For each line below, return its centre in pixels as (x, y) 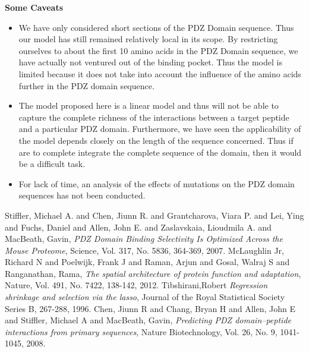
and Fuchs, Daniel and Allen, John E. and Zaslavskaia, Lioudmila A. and (138, 227)
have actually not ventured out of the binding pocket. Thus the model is (150, 62)
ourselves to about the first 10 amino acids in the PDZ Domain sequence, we (158, 50)
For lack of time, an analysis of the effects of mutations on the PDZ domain (157, 183)
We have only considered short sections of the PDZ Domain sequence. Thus (156, 27)
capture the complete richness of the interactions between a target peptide (154, 117)
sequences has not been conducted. (82, 195)
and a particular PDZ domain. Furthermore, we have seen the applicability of (160, 129)
